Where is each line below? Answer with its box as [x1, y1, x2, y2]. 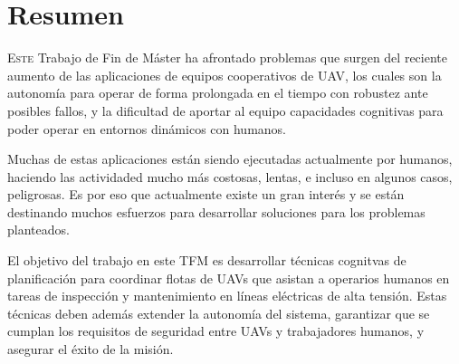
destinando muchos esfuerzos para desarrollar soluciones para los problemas [7, 202, 426, 221]
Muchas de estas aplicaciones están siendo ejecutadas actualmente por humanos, [7, 149, 453, 168]
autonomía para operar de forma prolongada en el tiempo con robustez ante [7, 83, 428, 102]
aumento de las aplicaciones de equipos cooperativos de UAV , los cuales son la [7, 65, 442, 84]
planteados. [7, 220, 70, 239]
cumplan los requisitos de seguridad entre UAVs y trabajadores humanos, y [7, 321, 425, 340]
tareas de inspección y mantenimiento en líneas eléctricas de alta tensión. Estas [7, 286, 447, 305]
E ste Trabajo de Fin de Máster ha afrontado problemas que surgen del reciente [7, 48, 447, 67]
